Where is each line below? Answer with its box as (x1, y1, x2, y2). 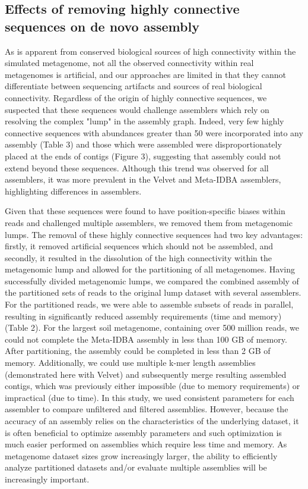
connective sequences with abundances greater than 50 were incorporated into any (5, 126, 303, 139)
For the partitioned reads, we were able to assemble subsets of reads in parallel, (5, 298, 294, 311)
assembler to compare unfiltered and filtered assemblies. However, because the (5, 403, 288, 415)
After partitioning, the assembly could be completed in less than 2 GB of (5, 344, 271, 357)
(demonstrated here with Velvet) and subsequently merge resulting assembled (5, 368, 287, 380)
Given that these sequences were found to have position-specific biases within (5, 205, 285, 217)
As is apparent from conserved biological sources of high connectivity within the (5, 45, 296, 57)
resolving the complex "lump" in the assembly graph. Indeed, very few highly (5, 115, 284, 127)
